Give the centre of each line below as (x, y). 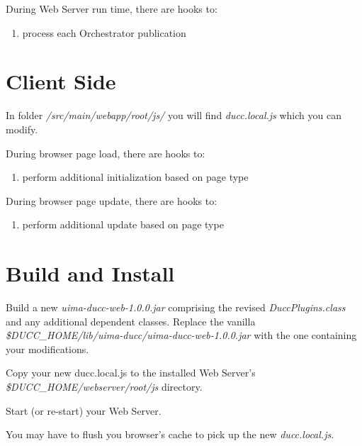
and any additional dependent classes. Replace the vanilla (131, 321)
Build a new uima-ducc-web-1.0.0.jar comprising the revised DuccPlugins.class (176, 307)
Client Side (61, 81)
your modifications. (47, 349)
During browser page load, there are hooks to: (106, 153)
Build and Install (90, 273)
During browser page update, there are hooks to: (112, 200)
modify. (22, 129)
